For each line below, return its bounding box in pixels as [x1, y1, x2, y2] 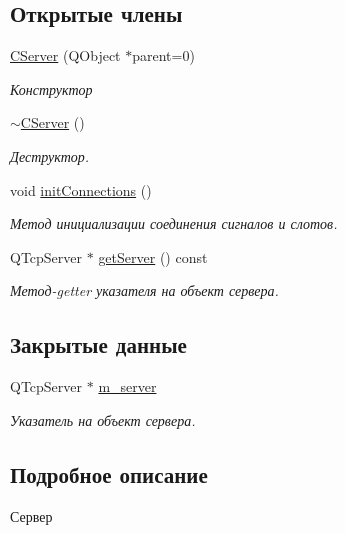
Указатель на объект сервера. [10, 409, 196, 430]
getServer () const [98, 246, 208, 267]
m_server [98, 376, 157, 397]
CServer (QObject [10, 45, 121, 66]
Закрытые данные [10, 329, 187, 360]
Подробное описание [10, 458, 208, 489]
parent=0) [132, 45, 195, 66]
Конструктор [10, 78, 93, 99]
